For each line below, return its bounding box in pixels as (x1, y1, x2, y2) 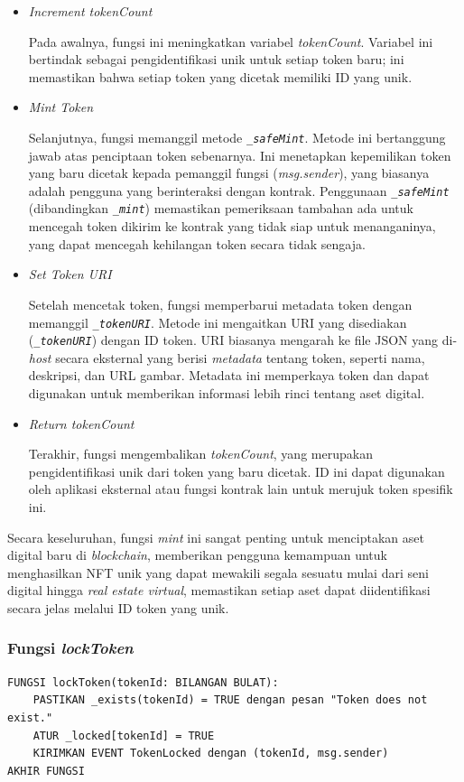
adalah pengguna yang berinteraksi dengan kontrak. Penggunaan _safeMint (28, 181, 450, 200)
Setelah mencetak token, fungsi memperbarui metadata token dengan (28, 294, 413, 313)
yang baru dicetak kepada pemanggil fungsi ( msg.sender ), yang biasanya (28, 163, 430, 182)
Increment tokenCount (28, 2, 153, 20)
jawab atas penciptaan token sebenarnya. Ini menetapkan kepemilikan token (28, 145, 451, 164)
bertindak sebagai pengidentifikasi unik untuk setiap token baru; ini (28, 50, 404, 69)
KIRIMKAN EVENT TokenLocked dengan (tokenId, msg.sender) (32, 747, 389, 760)
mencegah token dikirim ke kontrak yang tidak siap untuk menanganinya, (28, 217, 436, 236)
